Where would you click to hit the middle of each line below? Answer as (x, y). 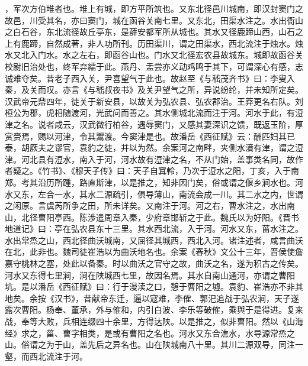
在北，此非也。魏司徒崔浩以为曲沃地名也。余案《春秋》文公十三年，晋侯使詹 (154, 252)
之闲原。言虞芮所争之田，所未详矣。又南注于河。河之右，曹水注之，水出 (146, 205)
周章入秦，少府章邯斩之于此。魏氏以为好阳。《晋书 (201, 217)
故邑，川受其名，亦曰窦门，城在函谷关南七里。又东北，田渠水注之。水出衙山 (154, 20)
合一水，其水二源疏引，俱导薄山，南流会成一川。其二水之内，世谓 (174, 194)
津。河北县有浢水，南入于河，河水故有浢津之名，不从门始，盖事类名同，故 (150, 159)
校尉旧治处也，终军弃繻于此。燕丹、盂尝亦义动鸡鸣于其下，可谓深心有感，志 (154, 66)
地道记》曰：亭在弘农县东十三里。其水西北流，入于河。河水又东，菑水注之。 (154, 229)
